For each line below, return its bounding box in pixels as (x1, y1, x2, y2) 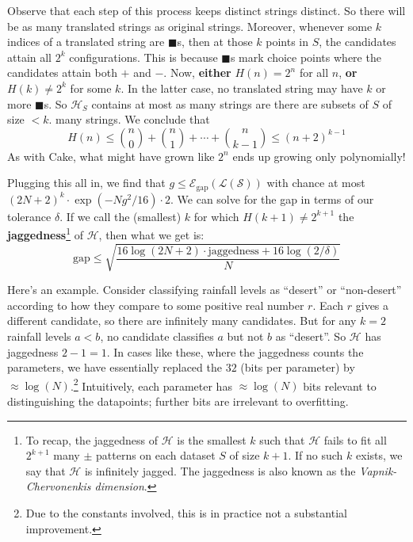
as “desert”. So (275, 327, 346, 344)
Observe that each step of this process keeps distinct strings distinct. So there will (7, 2, 406, 18)
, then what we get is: (98, 227, 205, 243)
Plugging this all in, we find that (7, 174, 166, 191)
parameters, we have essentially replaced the (7, 359, 222, 376)
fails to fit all (323, 431, 387, 448)
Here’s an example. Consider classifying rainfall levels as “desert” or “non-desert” (7, 281, 402, 298)
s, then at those (177, 33, 253, 50)
